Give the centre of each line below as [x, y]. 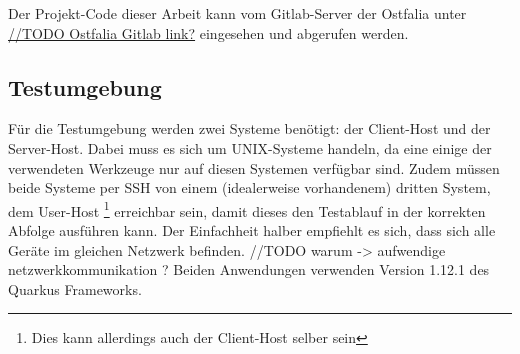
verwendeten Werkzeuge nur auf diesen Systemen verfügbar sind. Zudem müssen [254, 167]
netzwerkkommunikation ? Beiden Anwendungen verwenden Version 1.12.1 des [249, 269]
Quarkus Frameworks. [75, 288]
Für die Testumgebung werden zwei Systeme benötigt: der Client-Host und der [249, 128]
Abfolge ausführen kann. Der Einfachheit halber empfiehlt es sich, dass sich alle [252, 230]
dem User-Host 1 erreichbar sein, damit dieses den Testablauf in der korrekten [247, 209]
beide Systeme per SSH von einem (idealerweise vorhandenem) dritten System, [249, 187]
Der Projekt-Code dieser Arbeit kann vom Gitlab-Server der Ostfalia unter [237, 13]
